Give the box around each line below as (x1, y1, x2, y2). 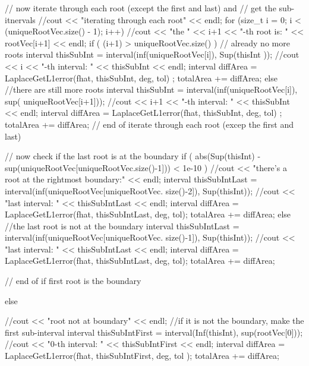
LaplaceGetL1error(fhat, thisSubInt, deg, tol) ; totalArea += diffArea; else (5, 71, 278, 84)
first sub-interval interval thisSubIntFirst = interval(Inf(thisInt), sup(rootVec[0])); (5, 326, 303, 338)
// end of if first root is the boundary (5, 274, 141, 287)
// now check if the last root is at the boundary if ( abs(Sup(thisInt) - (5, 150, 261, 162)
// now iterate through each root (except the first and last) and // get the (5, 2, 276, 14)
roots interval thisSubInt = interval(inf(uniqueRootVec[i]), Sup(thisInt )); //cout (5, 48, 299, 61)
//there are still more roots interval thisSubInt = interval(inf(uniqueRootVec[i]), (5, 83, 298, 96)
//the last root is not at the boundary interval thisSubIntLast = (5, 219, 239, 232)
